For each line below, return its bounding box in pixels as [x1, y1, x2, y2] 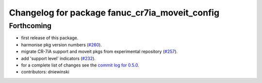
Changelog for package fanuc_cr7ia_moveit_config [9, 7, 220, 18]
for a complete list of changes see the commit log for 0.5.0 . [21, 62, 139, 68]
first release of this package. [21, 35, 79, 41]
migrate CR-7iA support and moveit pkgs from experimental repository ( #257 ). [21, 49, 178, 54]
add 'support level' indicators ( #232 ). [21, 55, 96, 61]
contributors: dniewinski [21, 69, 70, 75]
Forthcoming [9, 21, 52, 30]
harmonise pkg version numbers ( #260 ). [21, 42, 102, 48]
